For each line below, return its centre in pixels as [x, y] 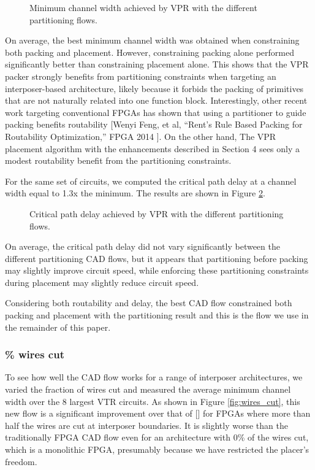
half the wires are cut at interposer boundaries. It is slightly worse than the [146, 425]
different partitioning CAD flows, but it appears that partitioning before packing [157, 258]
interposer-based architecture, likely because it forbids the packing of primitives [154, 88]
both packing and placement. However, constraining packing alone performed [150, 52]
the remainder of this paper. [58, 327]
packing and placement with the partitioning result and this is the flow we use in [157, 315]
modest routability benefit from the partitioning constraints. [118, 160]
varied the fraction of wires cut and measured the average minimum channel [148, 389]
